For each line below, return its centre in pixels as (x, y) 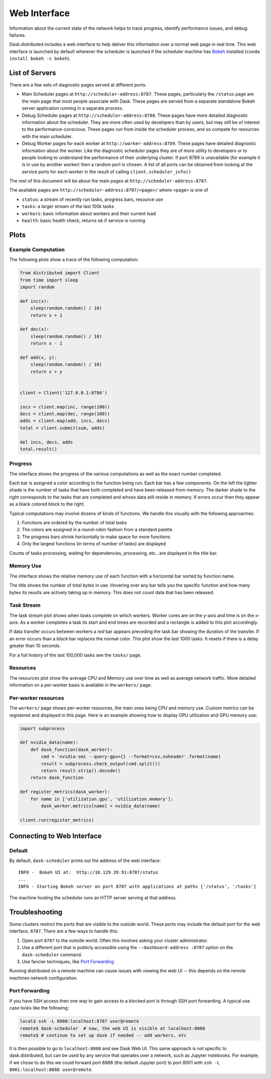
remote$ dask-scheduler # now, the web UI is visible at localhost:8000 (112, 1028)
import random (37, 287)
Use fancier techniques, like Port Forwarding (68, 961)
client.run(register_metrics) (57, 820)
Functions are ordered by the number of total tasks (75, 523)
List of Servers (33, 73)
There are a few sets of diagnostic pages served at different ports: (78, 85)
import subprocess (42, 728)
